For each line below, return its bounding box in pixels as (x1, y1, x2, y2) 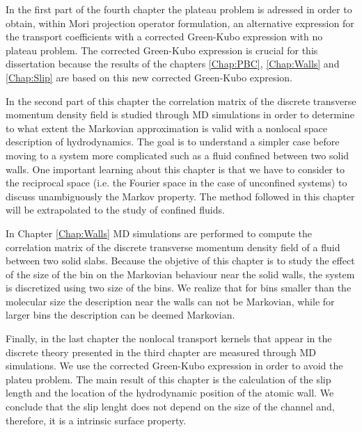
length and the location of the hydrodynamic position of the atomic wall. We (6, 385, 334, 400)
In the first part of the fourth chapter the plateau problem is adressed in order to (6, 2, 352, 16)
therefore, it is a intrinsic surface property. (6, 413, 187, 427)
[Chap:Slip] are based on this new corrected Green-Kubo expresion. (6, 70, 293, 84)
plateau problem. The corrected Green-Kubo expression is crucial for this (6, 42, 318, 57)
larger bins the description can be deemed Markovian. (6, 307, 235, 322)
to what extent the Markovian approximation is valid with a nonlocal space (6, 120, 327, 135)
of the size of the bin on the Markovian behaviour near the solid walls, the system (6, 266, 355, 281)
